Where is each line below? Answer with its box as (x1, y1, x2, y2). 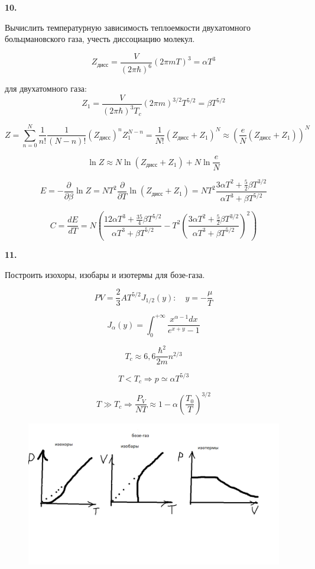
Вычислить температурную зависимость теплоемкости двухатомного (5, 21, 251, 33)
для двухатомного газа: (5, 82, 87, 95)
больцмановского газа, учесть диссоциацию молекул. (5, 33, 195, 45)
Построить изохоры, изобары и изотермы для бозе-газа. (5, 268, 205, 280)
